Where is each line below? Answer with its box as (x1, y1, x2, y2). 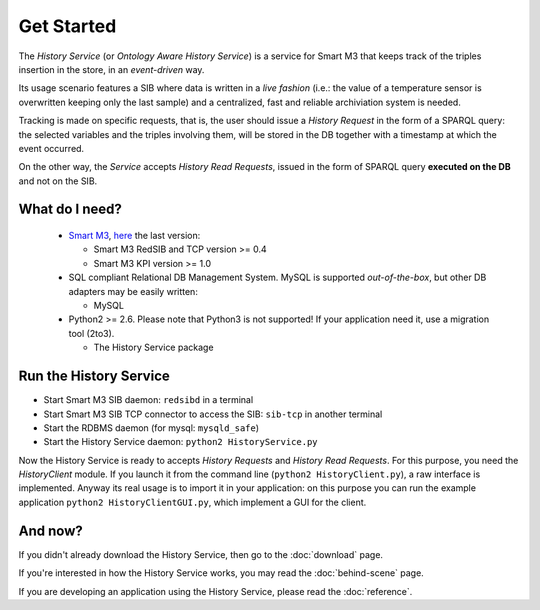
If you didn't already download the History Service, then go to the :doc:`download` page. (18, 548, 384, 560)
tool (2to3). (68, 327, 115, 339)
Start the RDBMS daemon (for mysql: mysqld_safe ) (43, 421, 260, 434)
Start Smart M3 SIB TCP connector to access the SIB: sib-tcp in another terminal (43, 408, 383, 420)
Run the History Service (18, 368, 170, 385)
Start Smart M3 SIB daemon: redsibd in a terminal (43, 394, 254, 406)
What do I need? (18, 201, 122, 218)
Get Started (18, 15, 117, 37)
